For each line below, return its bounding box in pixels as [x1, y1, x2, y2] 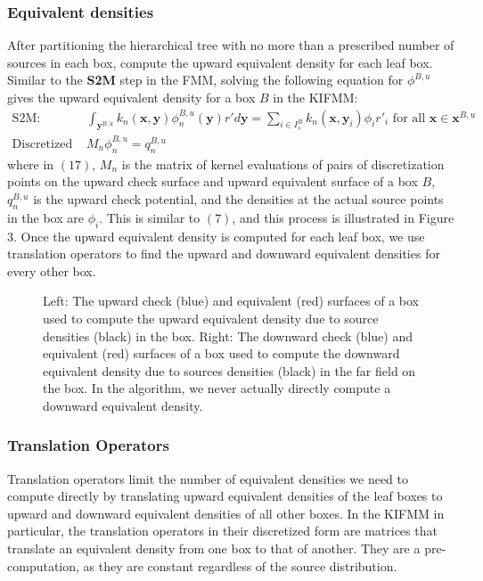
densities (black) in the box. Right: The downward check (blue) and [43, 326, 413, 345]
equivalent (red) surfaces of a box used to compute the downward [43, 344, 400, 363]
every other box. [7, 261, 96, 280]
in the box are [7, 208, 84, 226]
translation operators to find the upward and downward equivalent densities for [7, 244, 440, 263]
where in [7, 154, 54, 173]
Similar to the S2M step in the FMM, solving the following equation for [7, 70, 404, 89]
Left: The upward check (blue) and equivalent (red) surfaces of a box [43, 291, 420, 310]
